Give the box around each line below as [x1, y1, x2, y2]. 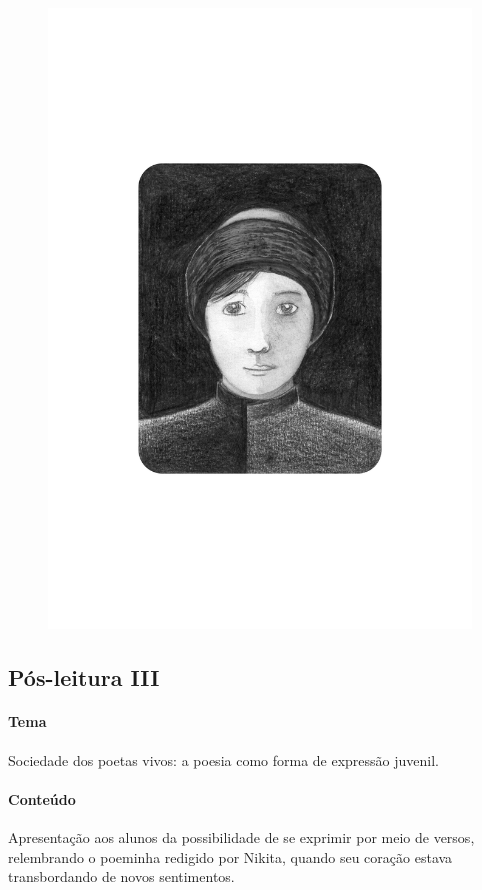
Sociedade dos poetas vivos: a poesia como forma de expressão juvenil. [8, 749, 440, 770]
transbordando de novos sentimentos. [8, 866, 235, 887]
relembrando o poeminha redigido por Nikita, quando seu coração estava [8, 846, 453, 867]
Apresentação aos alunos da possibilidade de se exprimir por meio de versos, [8, 826, 475, 847]
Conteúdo [8, 788, 76, 809]
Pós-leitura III [8, 662, 160, 693]
